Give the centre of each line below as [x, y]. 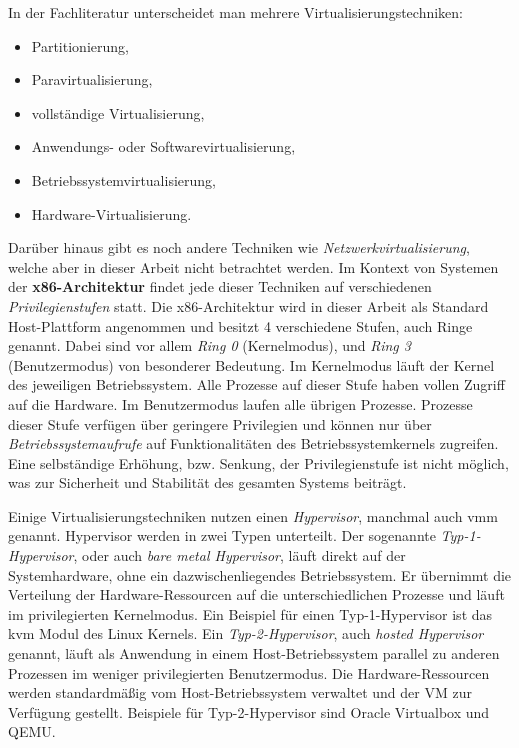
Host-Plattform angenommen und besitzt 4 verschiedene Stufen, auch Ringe [240, 325]
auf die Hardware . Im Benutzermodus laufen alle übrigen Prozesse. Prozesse [240, 403]
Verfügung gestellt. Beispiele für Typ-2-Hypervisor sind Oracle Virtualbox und [249, 711]
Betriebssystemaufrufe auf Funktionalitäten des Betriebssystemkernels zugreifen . [253, 443]
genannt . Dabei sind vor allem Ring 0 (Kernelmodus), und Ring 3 [209, 345]
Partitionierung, [80, 45]
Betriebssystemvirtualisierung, [123, 179]
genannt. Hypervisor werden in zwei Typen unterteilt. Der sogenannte [222, 535]
